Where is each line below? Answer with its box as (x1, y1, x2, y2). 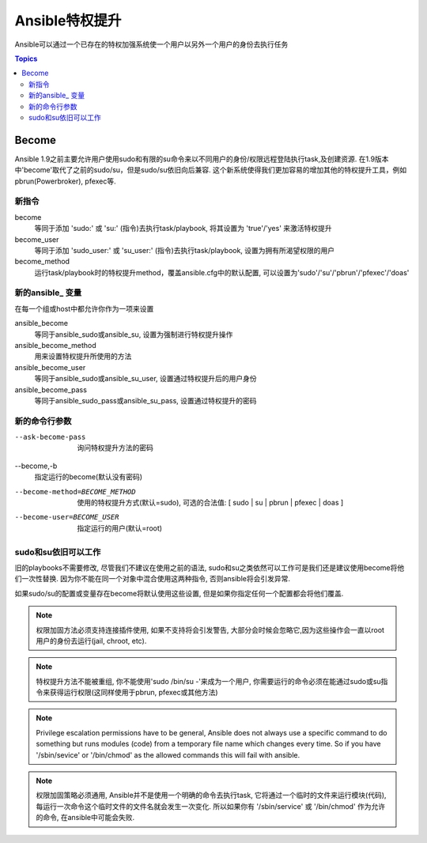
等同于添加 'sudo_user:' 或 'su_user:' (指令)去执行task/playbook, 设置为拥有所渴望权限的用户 (34, 245, 335, 255)
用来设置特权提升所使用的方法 (34, 352, 132, 361)
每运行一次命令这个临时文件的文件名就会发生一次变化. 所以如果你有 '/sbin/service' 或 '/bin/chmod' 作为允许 (36, 801, 386, 811)
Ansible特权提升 (14, 12, 122, 29)
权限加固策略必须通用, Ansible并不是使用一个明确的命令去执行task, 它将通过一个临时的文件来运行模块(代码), (36, 791, 387, 800)
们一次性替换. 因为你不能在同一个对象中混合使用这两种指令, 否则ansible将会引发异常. (14, 574, 291, 584)
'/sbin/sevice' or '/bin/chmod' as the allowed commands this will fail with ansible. (36, 750, 300, 759)
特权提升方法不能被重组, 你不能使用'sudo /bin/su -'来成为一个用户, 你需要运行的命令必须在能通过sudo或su (36, 676, 381, 686)
